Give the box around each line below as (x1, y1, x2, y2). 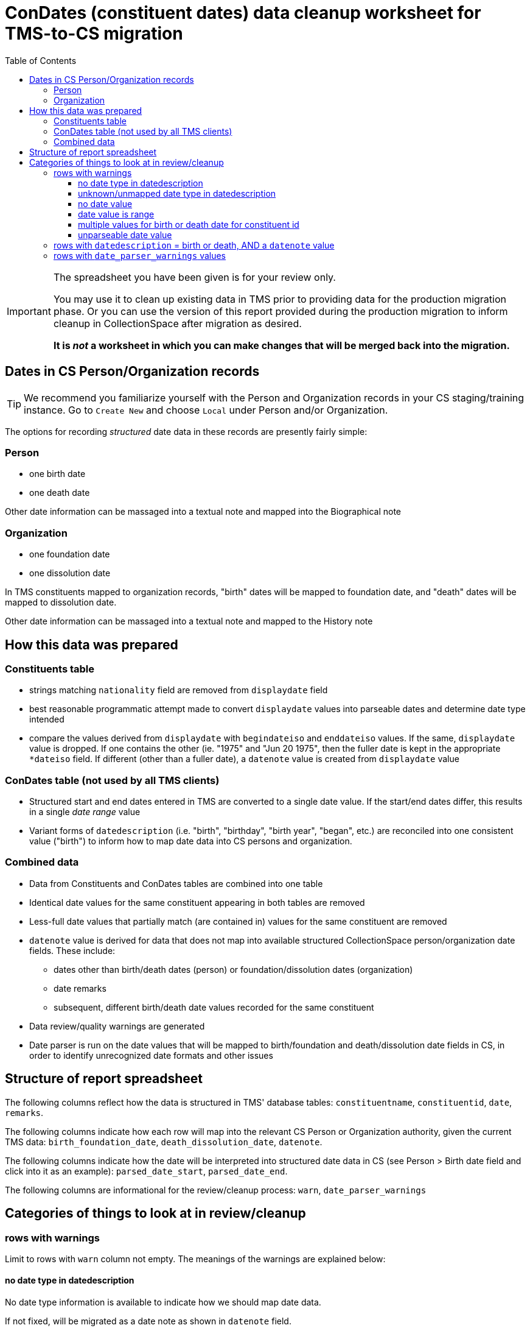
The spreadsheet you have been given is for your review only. (53, 270, 336, 283)
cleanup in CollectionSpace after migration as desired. (53, 317, 302, 330)
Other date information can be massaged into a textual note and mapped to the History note (5, 616, 373, 627)
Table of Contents (5, 55, 77, 66)
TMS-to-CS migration (5, 23, 183, 44)
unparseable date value (78, 229, 172, 240)
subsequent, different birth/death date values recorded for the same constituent (54, 1001, 374, 1012)
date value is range (78, 208, 155, 219)
